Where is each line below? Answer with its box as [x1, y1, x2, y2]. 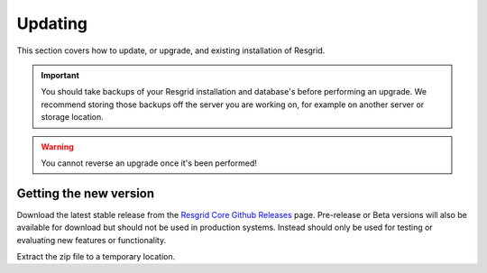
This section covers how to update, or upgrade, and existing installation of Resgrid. [16, 45, 326, 56]
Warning [41, 141, 74, 152]
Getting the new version [16, 186, 155, 201]
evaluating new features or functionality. [16, 234, 167, 245]
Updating [16, 14, 88, 33]
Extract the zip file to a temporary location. [16, 250, 176, 261]
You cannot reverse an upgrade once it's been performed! [41, 158, 257, 168]
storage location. [41, 112, 104, 123]
